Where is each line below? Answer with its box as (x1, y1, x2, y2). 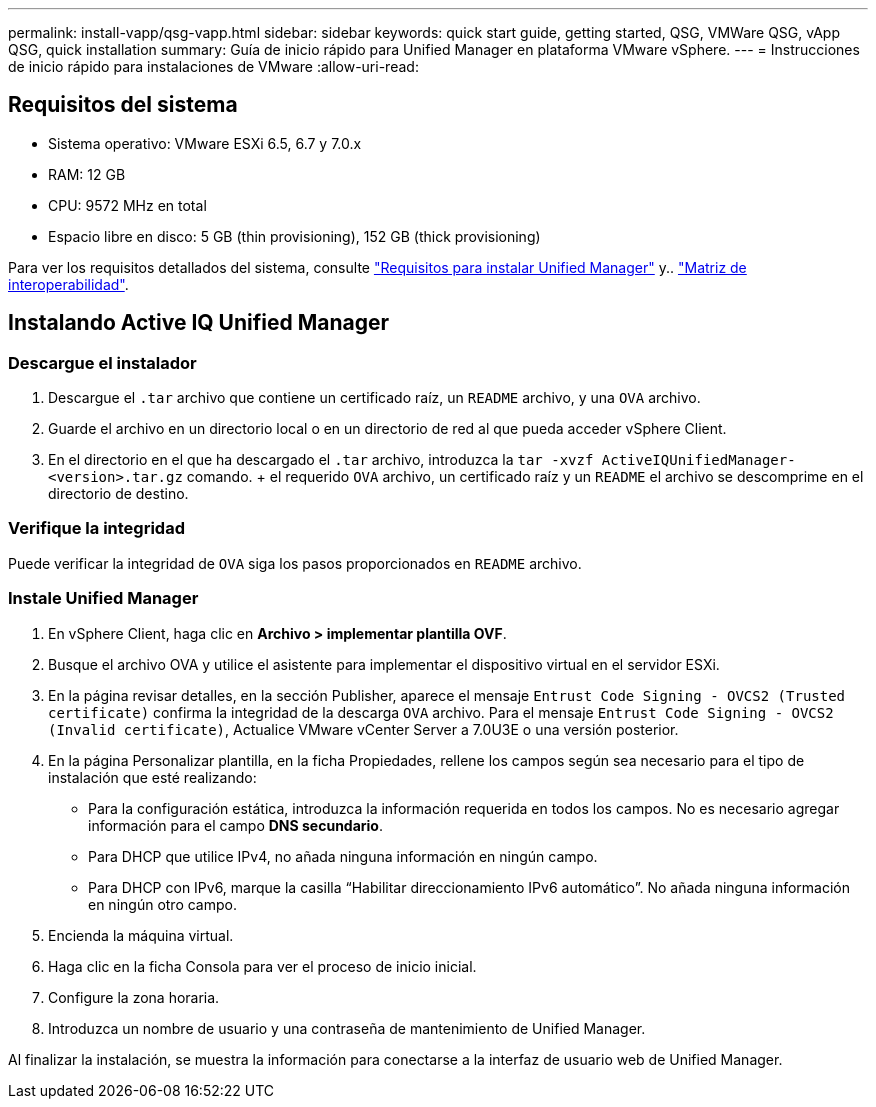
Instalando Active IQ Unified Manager (8, 310, 390, 336)
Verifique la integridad (8, 518, 185, 539)
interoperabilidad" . (8, 275, 129, 293)
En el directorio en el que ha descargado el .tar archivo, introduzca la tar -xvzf (48, 451, 594, 469)
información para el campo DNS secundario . (88, 816, 383, 834)
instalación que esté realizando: (48, 768, 257, 786)
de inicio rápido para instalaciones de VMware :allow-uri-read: (8, 58, 419, 75)
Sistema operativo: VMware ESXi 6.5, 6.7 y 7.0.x (48, 134, 362, 152)
